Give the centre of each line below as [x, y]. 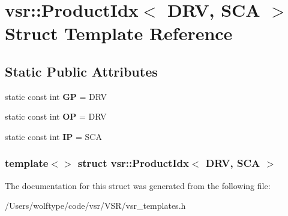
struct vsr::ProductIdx [133, 163]
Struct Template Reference [119, 33]
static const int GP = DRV [56, 96]
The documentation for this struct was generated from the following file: [138, 185]
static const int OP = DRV [56, 116]
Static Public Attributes [81, 71]
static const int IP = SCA [53, 136]
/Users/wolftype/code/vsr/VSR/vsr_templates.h [95, 206]
